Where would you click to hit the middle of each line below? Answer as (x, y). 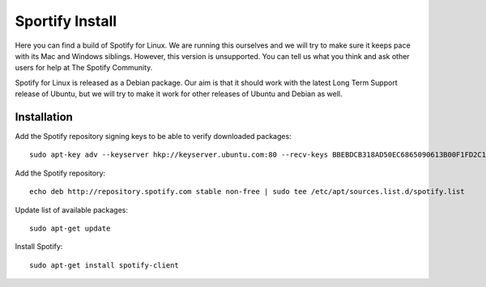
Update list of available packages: (72, 209)
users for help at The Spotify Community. (84, 68)
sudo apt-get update (70, 228)
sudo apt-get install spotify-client (104, 265)
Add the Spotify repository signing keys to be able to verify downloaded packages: (153, 137)
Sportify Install (66, 21)
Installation (44, 117)
